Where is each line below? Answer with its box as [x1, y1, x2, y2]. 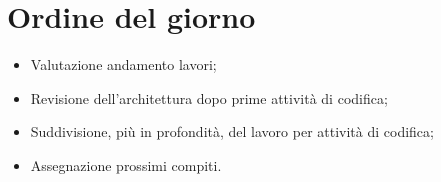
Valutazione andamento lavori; [30, 54, 217, 75]
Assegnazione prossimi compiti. [30, 154, 222, 175]
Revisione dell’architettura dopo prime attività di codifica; [30, 87, 388, 108]
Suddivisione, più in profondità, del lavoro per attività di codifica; [30, 121, 434, 142]
